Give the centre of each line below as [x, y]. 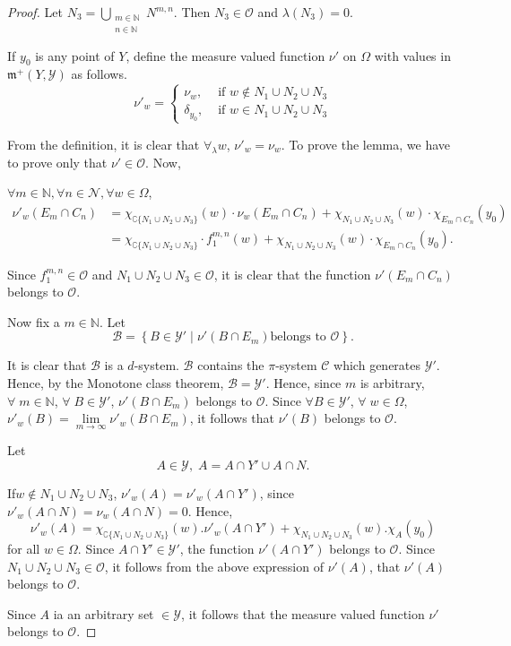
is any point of [75, 55]
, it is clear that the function [292, 274]
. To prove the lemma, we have [366, 144]
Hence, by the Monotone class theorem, [116, 383]
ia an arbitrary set [104, 613]
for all [24, 548]
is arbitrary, [392, 383]
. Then [192, 12]
